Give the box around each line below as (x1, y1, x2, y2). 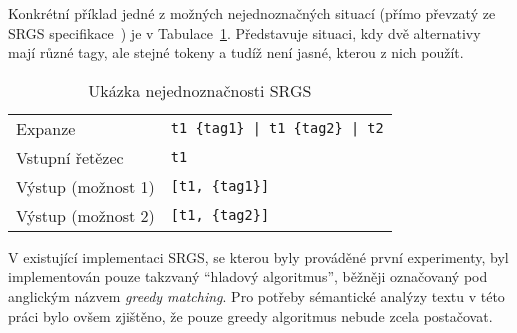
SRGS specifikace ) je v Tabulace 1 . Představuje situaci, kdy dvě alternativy (8, 22, 481, 43)
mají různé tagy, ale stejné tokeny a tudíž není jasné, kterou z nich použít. (8, 42, 464, 63)
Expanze (16, 116, 76, 140)
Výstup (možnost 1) (16, 174, 155, 198)
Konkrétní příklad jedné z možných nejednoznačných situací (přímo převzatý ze (8, 3, 496, 23)
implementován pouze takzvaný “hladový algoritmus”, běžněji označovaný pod (8, 266, 488, 287)
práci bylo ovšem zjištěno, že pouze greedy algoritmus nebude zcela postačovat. (8, 305, 493, 326)
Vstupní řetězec (16, 145, 124, 169)
